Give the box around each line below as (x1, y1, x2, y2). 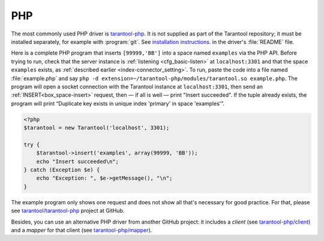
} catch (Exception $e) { (23, 166, 100, 173)
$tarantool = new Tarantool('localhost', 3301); (23, 124, 170, 132)
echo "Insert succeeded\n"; (36, 158, 119, 165)
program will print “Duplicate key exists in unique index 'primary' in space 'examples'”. (11, 100, 225, 107)
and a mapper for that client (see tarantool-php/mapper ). (11, 226, 152, 234)
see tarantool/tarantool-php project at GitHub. (11, 207, 125, 215)
